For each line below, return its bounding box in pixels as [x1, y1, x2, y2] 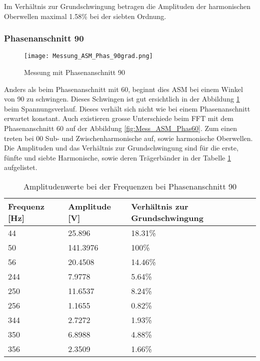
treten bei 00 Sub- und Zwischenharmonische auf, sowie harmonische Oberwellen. [4, 132, 253, 143]
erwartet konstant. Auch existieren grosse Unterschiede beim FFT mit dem [4, 113, 234, 123]
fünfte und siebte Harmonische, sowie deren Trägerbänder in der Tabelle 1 [4, 152, 231, 162]
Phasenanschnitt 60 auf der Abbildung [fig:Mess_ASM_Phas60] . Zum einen [4, 123, 237, 133]
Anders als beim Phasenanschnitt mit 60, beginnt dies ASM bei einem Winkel [4, 83, 243, 94]
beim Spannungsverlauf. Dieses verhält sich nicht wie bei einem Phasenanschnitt [4, 103, 250, 113]
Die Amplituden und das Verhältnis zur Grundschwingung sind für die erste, [4, 142, 238, 153]
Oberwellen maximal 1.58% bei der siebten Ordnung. [4, 10, 166, 21]
